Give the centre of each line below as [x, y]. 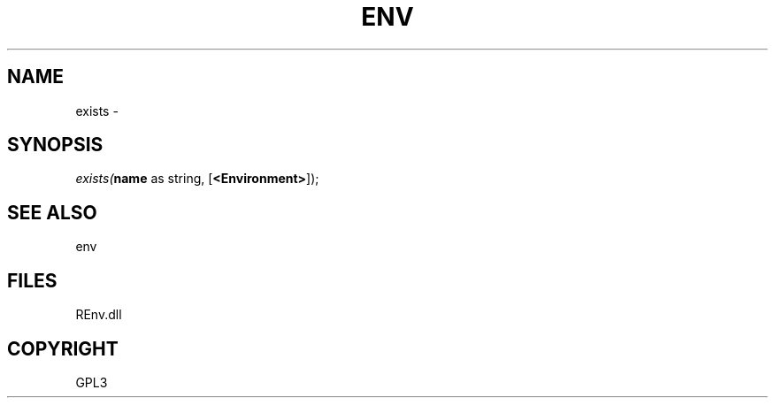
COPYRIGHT [63, 348]
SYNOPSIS [55, 145]
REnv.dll [99, 315]
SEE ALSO [52, 212]
